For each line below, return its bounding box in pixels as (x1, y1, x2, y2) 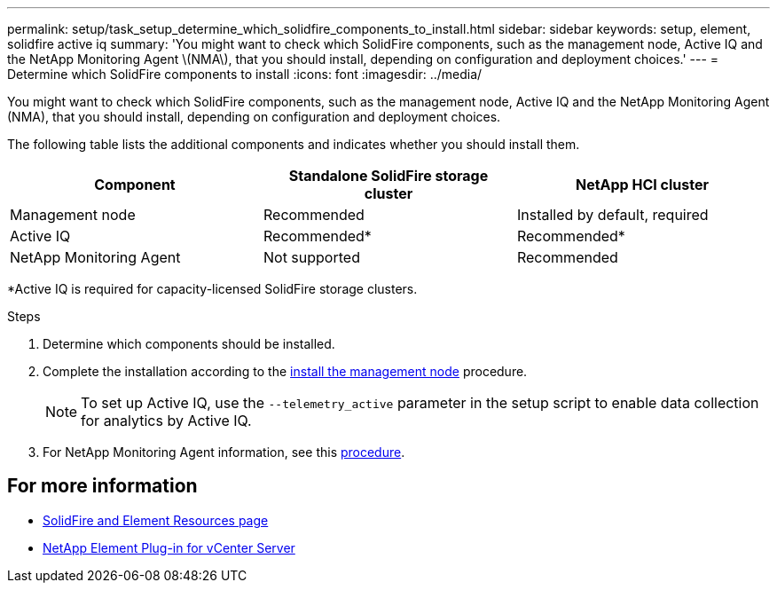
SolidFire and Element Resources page (43, 512, 269, 528)
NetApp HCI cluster (575, 176, 709, 193)
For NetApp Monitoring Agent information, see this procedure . (43, 444, 405, 460)
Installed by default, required (516, 206, 709, 224)
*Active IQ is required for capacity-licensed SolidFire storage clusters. (7, 281, 418, 296)
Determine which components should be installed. (43, 336, 335, 351)
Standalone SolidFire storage (288, 167, 489, 185)
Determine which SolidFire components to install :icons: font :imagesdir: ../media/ (7, 67, 483, 82)
